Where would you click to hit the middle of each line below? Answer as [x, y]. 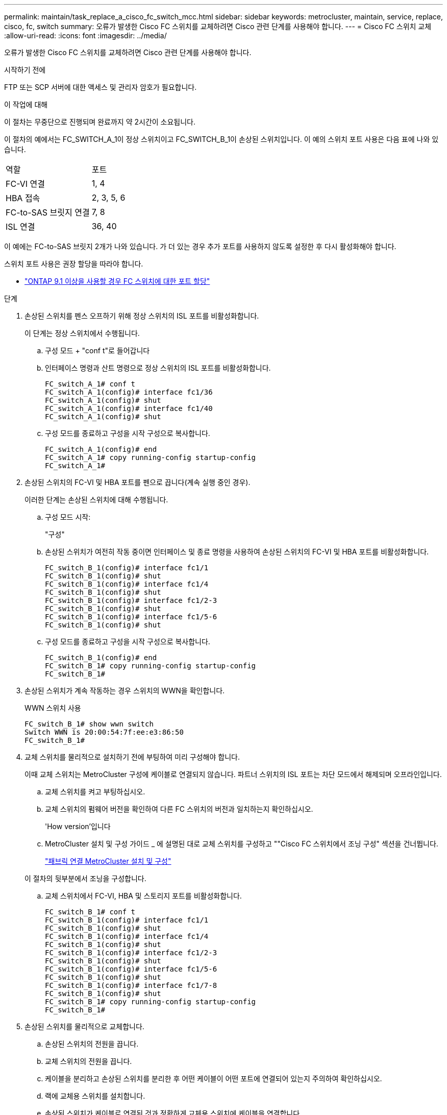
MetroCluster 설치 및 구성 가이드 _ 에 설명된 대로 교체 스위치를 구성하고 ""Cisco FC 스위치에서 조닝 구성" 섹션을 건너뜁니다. [242, 844]
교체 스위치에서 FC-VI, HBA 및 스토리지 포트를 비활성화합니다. [143, 896]
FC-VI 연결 [25, 184]
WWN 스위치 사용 [53, 708]
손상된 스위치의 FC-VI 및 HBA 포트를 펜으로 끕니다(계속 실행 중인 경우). [138, 482]
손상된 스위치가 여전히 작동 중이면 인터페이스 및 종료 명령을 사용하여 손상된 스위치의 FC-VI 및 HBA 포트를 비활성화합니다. [237, 552]
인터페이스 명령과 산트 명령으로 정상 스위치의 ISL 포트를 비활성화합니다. [158, 368]
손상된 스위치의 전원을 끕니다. [92, 1044]
